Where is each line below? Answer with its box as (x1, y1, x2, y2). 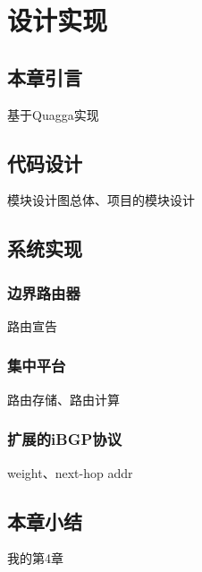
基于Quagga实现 (7, 105, 99, 124)
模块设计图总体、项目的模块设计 (7, 191, 195, 209)
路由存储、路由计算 (7, 389, 120, 408)
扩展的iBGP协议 (7, 428, 122, 450)
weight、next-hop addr (7, 463, 133, 482)
